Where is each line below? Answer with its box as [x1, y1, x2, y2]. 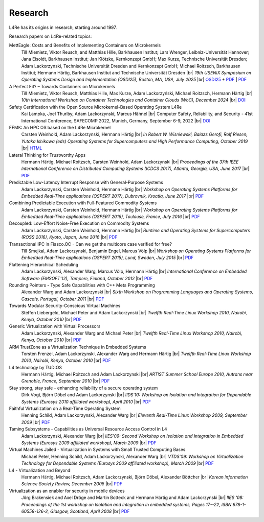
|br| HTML [21, 145, 43, 151]
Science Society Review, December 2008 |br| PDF [21, 481, 122, 487]
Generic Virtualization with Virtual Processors [9, 323, 101, 329]
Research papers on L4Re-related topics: [9, 33, 92, 39]
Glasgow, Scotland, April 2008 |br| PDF [50, 508, 130, 514]
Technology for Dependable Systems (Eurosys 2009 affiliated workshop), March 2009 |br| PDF [21, 460, 214, 466]
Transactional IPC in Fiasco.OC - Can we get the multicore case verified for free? [9, 241, 172, 247]
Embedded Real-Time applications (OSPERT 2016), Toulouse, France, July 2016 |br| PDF [21, 214, 200, 220]
